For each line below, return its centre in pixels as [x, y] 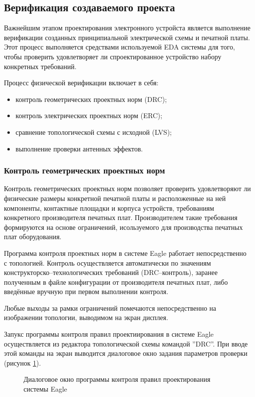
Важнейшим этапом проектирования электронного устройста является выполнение [127, 28]
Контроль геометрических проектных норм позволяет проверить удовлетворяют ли [127, 188]
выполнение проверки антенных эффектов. [79, 148]
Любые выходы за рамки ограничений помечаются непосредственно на [110, 308]
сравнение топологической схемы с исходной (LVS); [94, 132]
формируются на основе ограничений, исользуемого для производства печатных [123, 227]
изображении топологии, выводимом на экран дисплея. [86, 317]
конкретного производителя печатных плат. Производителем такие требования [121, 217]
